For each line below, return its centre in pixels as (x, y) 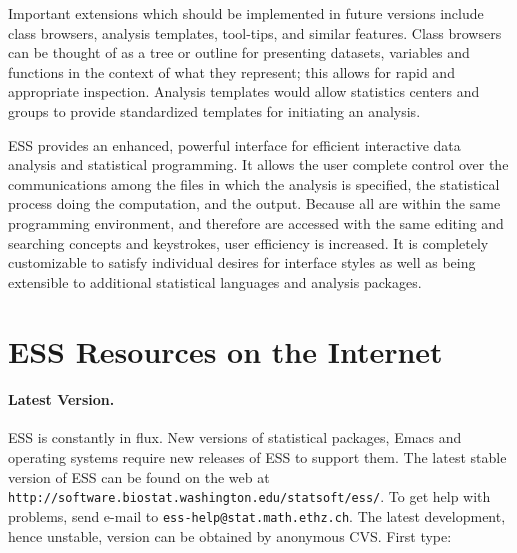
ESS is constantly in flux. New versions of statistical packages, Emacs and (235, 437)
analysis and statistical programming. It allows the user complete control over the (258, 164)
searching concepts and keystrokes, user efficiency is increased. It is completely (248, 242)
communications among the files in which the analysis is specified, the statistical (254, 183)
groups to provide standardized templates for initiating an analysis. (214, 110)
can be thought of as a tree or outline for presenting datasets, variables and (239, 52)
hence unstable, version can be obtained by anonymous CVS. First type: (230, 535)
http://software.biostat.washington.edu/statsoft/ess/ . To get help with (249, 496)
